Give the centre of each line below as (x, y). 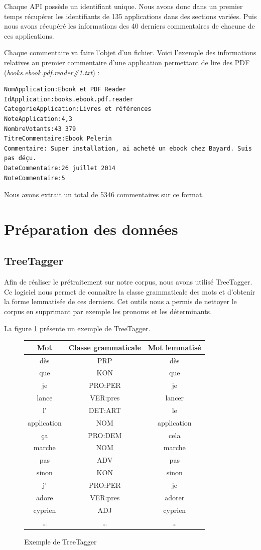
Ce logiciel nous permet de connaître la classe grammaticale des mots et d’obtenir (130, 291)
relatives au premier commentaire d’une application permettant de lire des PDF (127, 62)
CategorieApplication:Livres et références (78, 109)
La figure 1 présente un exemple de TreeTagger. (77, 328)
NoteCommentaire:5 (35, 178)
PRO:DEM (105, 435)
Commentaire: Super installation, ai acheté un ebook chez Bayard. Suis (128, 148)
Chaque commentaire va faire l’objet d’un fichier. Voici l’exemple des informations (130, 52)
